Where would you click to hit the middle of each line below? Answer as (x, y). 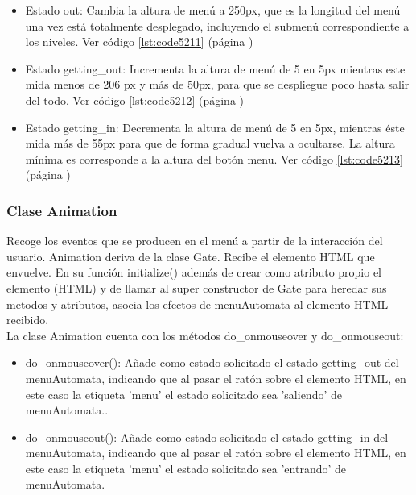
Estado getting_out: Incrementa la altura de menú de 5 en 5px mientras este (215, 68)
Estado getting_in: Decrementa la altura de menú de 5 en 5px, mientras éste (215, 127)
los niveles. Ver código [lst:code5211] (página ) (139, 42)
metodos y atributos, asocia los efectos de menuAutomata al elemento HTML (198, 304)
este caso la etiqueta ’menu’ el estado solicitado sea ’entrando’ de (185, 468)
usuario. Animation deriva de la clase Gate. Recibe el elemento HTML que (191, 256)
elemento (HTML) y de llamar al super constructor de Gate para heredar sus (197, 287)
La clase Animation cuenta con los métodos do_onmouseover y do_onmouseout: (205, 335)
